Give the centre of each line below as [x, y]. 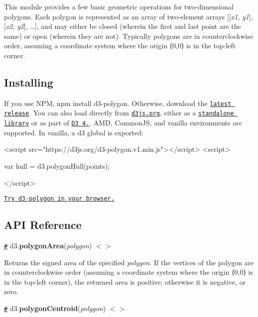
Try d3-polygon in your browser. [59, 199]
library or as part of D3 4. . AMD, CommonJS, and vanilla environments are [123, 123]
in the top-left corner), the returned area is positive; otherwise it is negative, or [125, 281]
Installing [29, 82]
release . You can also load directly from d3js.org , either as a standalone [119, 113]
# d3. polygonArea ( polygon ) [48, 245]
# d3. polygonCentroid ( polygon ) [55, 308]
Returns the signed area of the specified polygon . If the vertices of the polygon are [129, 262]
